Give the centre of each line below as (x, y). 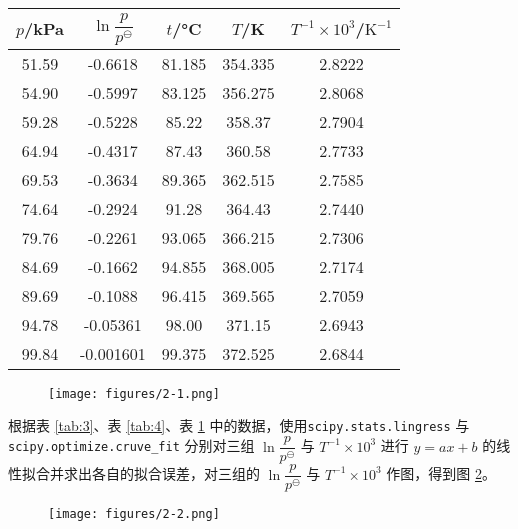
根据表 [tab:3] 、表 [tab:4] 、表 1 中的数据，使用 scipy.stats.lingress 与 (239, 425)
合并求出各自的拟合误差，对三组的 (147, 473)
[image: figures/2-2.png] (134, 514)
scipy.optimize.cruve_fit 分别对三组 (131, 445)
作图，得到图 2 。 (441, 473)
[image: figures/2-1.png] (134, 393)
